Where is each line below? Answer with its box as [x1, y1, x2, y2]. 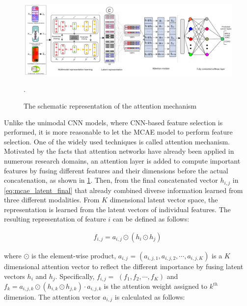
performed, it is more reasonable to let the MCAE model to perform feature [4, 127, 233, 137]
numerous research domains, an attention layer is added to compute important [4, 155, 241, 166]
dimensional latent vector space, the [110, 195, 218, 205]
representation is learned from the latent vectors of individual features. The [4, 204, 231, 214]
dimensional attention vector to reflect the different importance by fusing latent [4, 261, 244, 271]
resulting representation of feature [4, 214, 106, 224]
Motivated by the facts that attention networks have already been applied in [4, 146, 234, 156]
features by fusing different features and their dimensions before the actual [4, 165, 228, 175]
